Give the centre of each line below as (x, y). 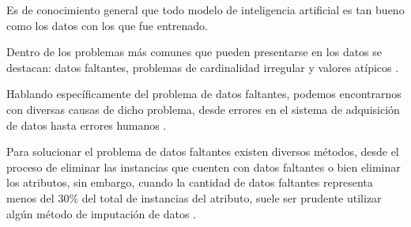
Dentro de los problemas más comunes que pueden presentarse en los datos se (194, 52)
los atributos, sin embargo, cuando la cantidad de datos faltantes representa (190, 182)
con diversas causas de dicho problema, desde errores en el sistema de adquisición (203, 109)
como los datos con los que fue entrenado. (107, 25)
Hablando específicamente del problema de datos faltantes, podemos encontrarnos (204, 94)
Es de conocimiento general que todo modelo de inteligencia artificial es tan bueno (205, 9)
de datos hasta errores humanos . (87, 125)
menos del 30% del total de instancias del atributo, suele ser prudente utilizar (194, 197)
